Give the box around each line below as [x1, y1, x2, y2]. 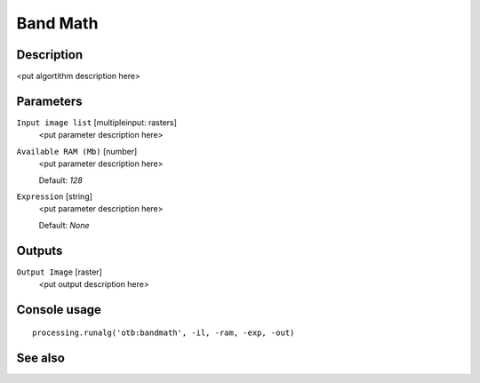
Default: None [38, 219, 90, 230]
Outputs [16, 243, 63, 258]
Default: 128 [38, 174, 84, 186]
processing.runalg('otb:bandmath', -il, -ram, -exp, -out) [32, 328, 295, 338]
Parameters [16, 93, 83, 108]
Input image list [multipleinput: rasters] [16, 116, 178, 128]
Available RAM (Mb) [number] [16, 146, 138, 156]
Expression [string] [16, 191, 93, 202]
